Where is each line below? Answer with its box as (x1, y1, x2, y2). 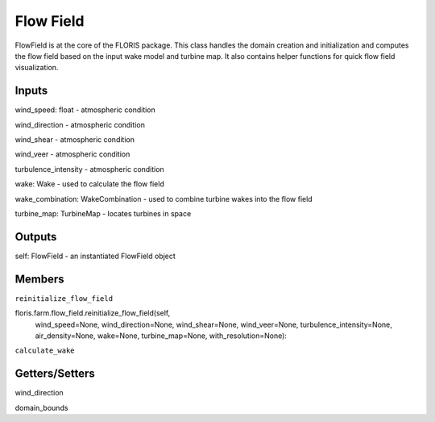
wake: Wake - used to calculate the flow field (14, 179, 164, 189)
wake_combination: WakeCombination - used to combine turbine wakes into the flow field (14, 194, 313, 203)
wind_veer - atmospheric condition (14, 149, 130, 159)
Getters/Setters (14, 367, 96, 381)
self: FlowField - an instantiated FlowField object (14, 251, 176, 261)
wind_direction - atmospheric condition (14, 119, 145, 129)
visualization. (14, 63, 59, 73)
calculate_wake (14, 346, 76, 355)
